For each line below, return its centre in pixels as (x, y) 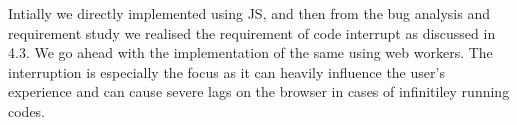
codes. (27, 110)
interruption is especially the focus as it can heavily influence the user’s (226, 71)
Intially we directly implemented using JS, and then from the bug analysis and (249, 13)
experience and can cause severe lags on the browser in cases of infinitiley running (259, 91)
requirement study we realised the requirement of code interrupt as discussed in (252, 32)
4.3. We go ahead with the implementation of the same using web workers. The (250, 52)
